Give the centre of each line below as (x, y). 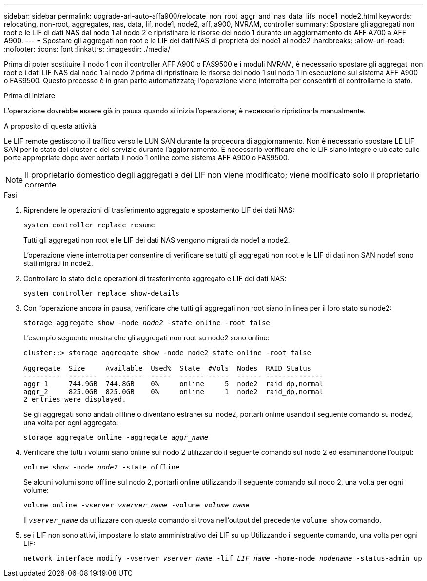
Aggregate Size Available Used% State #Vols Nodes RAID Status (167, 368)
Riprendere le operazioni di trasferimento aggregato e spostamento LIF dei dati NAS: (159, 210)
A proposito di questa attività (50, 126)
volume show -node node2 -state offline (102, 467)
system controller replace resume (89, 225)
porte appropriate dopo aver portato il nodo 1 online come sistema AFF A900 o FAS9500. (147, 158)
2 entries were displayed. (75, 399)
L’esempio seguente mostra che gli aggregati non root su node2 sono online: (146, 338)
